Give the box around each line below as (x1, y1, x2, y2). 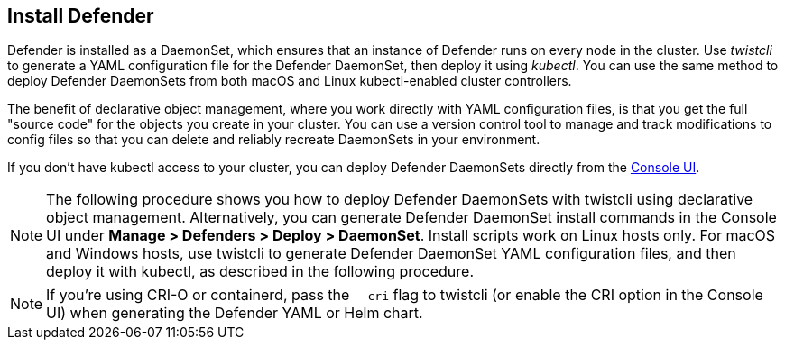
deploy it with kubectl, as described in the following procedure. (46, 262, 475, 281)
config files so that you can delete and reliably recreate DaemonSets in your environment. (7, 132, 540, 148)
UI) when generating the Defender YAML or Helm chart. (46, 304, 423, 323)
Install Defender (7, 5, 154, 27)
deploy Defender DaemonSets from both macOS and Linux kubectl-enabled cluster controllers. (7, 73, 572, 89)
